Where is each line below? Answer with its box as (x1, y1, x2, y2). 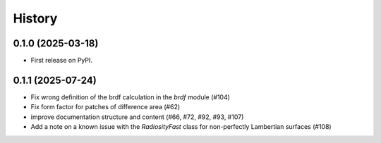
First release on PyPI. (30, 56, 93, 65)
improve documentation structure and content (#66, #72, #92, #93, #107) (30, 113, 244, 121)
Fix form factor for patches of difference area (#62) (30, 103, 181, 111)
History (13, 11, 58, 26)
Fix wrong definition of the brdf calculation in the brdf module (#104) (30, 92, 231, 101)
